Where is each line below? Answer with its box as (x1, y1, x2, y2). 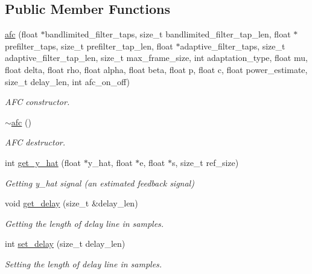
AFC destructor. (5, 136, 66, 148)
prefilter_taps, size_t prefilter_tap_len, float (5, 39, 173, 52)
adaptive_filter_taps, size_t (180, 39, 285, 52)
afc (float (5, 28, 38, 40)
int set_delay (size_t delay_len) (5, 237, 126, 250)
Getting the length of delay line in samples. (5, 217, 164, 229)
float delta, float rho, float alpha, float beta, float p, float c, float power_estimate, (5, 63, 308, 75)
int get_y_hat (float (5, 156, 81, 168)
